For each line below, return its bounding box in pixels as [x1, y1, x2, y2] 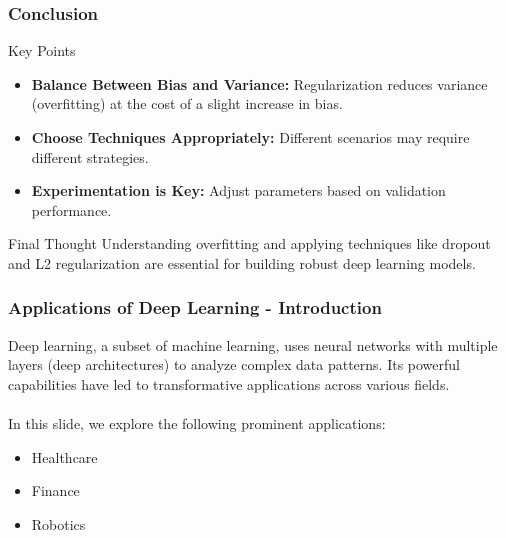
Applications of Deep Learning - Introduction [8, 295, 382, 320]
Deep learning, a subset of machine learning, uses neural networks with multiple [8, 334, 498, 355]
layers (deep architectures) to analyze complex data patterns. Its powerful [8, 354, 460, 375]
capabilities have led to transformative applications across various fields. [8, 373, 450, 394]
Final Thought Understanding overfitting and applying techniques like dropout [8, 233, 491, 254]
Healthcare [31, 446, 98, 467]
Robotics [31, 513, 86, 534]
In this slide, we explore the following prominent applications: [8, 413, 386, 434]
